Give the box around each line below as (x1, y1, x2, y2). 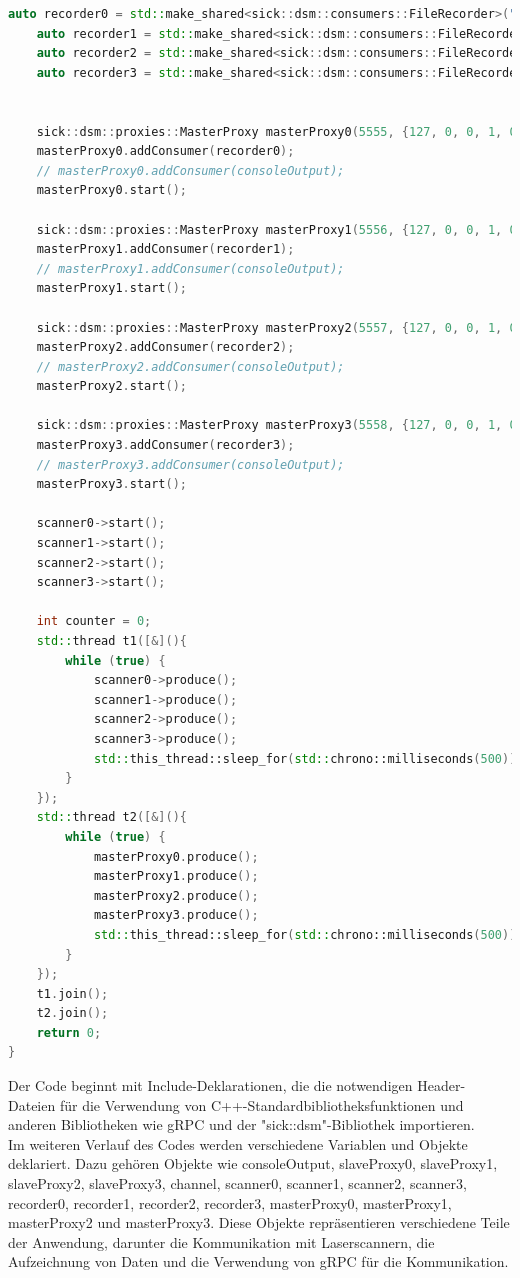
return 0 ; (36, 1025, 102, 1040)
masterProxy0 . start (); (36, 183, 187, 198)
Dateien (8, 1094, 56, 1115)
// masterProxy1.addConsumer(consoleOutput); (36, 261, 345, 276)
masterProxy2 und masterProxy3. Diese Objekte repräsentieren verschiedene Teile (8, 1212, 510, 1233)
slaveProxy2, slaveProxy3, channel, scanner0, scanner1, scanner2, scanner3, (8, 1173, 467, 1194)
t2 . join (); (36, 1006, 109, 1021)
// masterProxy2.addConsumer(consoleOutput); (36, 359, 345, 374)
